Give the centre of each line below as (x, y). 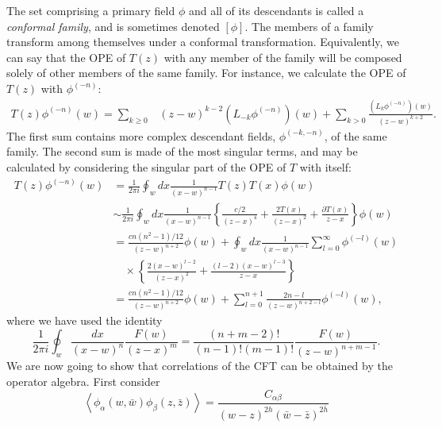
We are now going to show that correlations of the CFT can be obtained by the (200, 366)
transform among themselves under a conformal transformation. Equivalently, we (203, 42)
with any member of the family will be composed (283, 57)
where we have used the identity (85, 320)
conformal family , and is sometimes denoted (113, 26)
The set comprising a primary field (91, 10)
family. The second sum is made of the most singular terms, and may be (182, 151)
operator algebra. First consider (83, 381)
